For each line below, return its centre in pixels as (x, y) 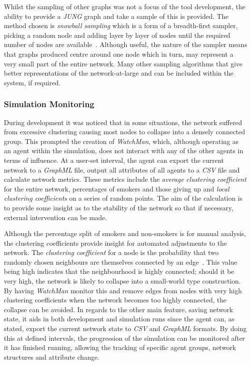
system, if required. (32, 82)
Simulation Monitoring (49, 104)
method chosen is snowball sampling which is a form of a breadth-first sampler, (121, 25)
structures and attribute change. (52, 357)
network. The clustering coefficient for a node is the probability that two (111, 252)
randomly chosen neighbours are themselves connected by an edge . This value (121, 262)
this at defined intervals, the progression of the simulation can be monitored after (125, 338)
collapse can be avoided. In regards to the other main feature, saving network (118, 309)
